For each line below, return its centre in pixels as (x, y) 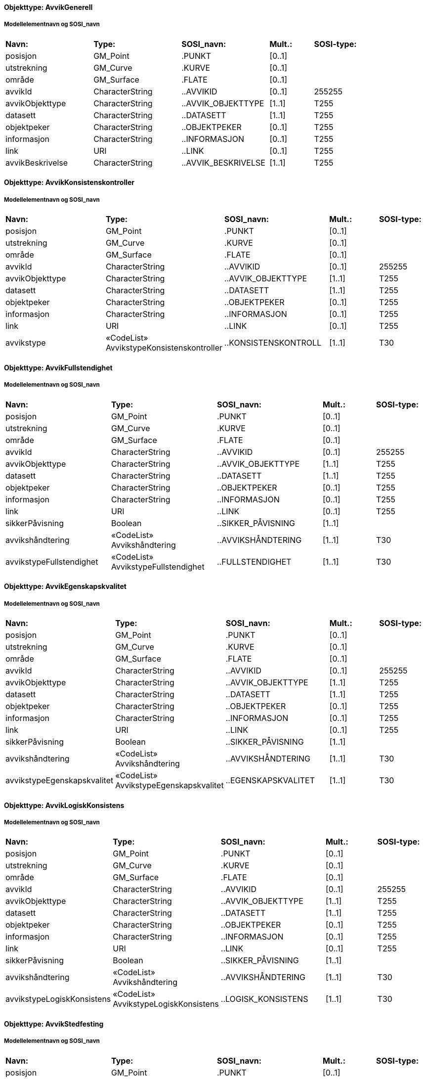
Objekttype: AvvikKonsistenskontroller (69, 182)
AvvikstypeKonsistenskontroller (164, 348)
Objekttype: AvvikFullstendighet (58, 367)
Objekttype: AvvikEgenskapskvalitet (65, 586)
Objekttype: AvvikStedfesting (54, 1024)
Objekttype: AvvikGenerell (48, 7)
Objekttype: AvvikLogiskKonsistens (64, 805)
